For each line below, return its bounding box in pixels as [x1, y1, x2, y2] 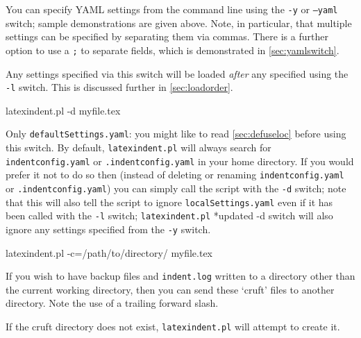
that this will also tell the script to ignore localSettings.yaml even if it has [6, 194, 333, 209]
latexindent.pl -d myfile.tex [6, 103, 121, 117]
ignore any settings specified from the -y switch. [6, 221, 211, 236]
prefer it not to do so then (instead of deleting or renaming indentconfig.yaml [6, 167, 344, 182]
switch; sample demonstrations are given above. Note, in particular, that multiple [6, 15, 352, 30]
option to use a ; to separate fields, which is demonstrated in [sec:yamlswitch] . [6, 42, 339, 57]
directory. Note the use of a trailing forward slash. [6, 296, 219, 310]
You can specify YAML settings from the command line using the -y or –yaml [6, 2, 338, 16]
